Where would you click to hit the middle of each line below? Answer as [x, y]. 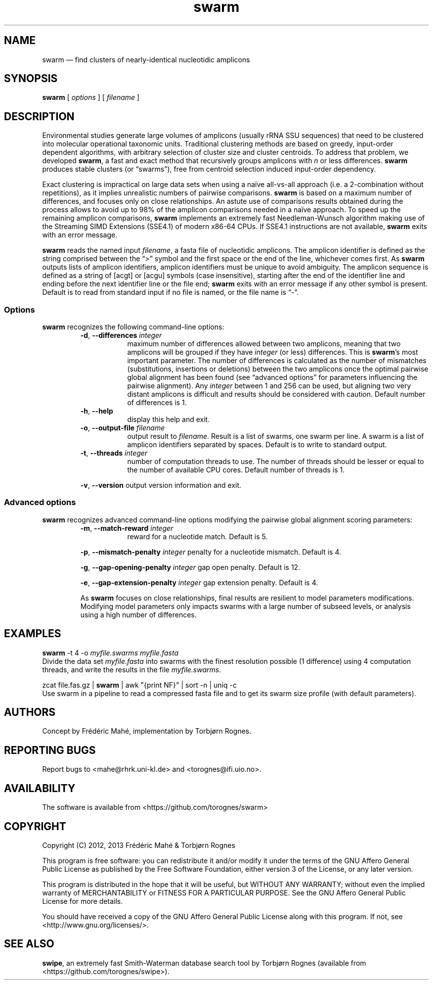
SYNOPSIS [31, 79]
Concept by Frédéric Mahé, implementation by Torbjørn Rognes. [147, 731]
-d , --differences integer [121, 335]
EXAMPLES [33, 634]
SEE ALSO [29, 944]
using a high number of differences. [138, 614]
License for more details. [83, 901]
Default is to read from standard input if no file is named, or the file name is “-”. [171, 292]
